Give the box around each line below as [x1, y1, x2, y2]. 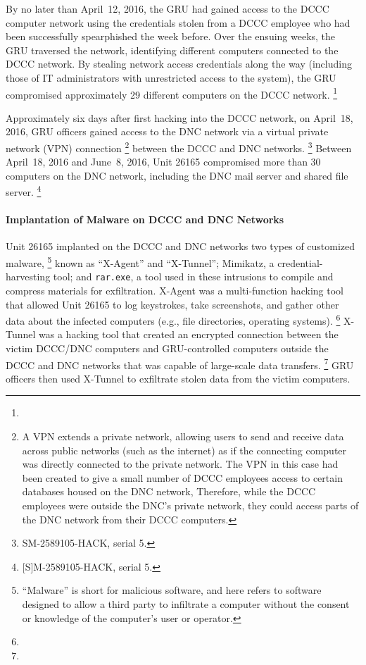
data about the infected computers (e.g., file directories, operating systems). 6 [6, 311, 341, 328]
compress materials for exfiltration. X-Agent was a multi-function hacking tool [6, 282, 343, 297]
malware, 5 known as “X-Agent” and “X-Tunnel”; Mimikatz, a [6, 254, 274, 270]
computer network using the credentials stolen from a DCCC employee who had [6, 15, 351, 30]
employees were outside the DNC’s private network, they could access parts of [22, 498, 359, 513]
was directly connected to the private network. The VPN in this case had [22, 456, 339, 471]
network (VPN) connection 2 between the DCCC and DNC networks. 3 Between [6, 139, 352, 155]
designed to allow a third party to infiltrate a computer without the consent [22, 596, 350, 611]
